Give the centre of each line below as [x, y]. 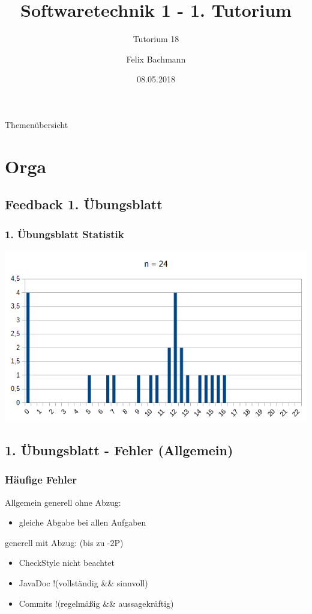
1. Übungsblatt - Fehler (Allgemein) [119, 450]
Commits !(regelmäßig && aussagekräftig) [96, 603]
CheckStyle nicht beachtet [67, 563]
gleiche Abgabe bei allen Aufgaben [82, 522]
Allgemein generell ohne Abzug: [63, 502]
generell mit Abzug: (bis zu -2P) [64, 542]
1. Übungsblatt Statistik [64, 234]
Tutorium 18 [156, 39]
